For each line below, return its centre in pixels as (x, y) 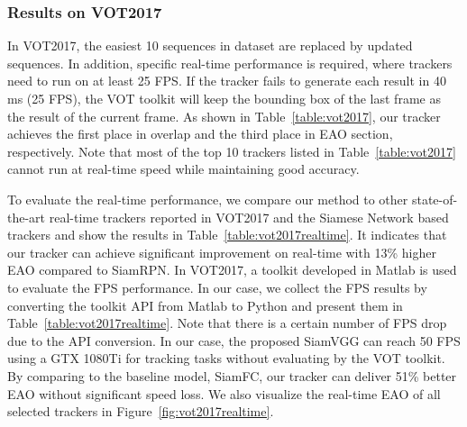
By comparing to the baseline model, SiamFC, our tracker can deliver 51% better (232, 375)
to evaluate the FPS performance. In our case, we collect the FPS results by (217, 287)
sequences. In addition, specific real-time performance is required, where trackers (230, 63)
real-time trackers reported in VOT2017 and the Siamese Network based (249, 217)
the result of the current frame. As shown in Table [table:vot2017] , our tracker (224, 116)
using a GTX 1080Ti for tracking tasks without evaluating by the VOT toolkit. (226, 358)
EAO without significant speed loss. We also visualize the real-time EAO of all (224, 393)
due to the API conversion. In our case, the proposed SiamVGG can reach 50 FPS (234, 340)
